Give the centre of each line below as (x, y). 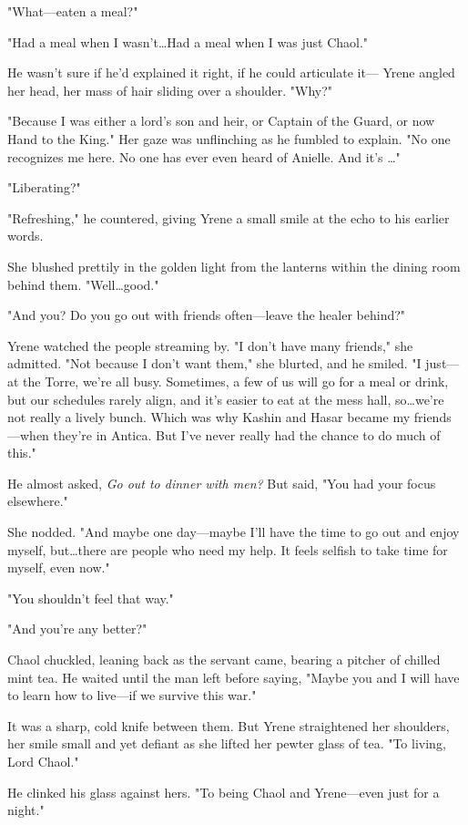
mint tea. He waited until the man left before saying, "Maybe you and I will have (234, 677)
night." (26, 810)
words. (25, 236)
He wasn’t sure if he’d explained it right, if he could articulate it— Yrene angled (231, 72)
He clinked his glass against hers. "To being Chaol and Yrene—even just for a (224, 792)
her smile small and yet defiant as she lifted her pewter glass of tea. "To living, (227, 743)
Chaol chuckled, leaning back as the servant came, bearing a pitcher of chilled (224, 660)
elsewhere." (38, 501)
